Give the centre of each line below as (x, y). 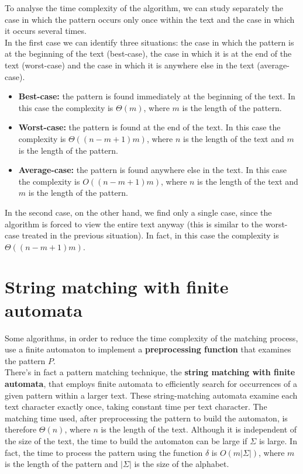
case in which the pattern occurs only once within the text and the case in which (150, 19)
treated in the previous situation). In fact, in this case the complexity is (150, 235)
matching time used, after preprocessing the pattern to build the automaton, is (146, 418)
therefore (21, 429)
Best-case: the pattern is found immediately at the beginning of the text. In (157, 96)
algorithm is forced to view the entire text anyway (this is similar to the (134, 224)
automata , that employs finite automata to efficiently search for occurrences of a (151, 383)
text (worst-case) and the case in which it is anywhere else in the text (130, 65)
